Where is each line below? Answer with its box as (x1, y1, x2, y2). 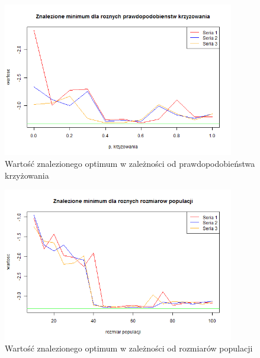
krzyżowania (5, 169, 49, 181)
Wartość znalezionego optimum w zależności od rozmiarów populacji (5, 342, 253, 354)
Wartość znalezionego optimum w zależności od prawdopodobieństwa (5, 157, 255, 169)
